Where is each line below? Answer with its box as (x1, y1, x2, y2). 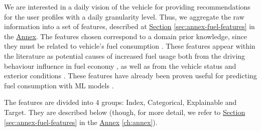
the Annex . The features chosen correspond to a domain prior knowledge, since (4, 31, 247, 41)
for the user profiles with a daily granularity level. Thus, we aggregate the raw (4, 11, 244, 22)
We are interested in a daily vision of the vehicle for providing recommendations (4, 2, 250, 12)
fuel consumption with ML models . (4, 80, 114, 90)
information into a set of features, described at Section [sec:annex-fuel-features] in (4, 21, 255, 32)
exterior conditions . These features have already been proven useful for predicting (4, 70, 257, 81)
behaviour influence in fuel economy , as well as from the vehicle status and (4, 60, 236, 71)
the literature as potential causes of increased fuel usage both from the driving (4, 50, 245, 61)
